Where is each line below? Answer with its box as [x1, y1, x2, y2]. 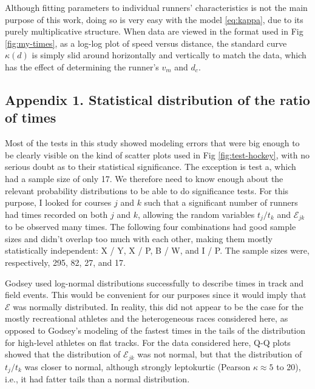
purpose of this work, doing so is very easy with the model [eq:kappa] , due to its [5, 13, 303, 25]
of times [5, 108, 56, 127]
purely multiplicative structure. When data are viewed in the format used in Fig [5, 25, 303, 38]
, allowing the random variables [137, 208, 255, 220]
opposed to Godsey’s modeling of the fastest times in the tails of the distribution [5, 323, 306, 336]
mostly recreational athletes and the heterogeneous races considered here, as [5, 312, 288, 325]
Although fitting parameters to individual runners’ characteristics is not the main [5, 1, 308, 13]
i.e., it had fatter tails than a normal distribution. [5, 373, 190, 385]
